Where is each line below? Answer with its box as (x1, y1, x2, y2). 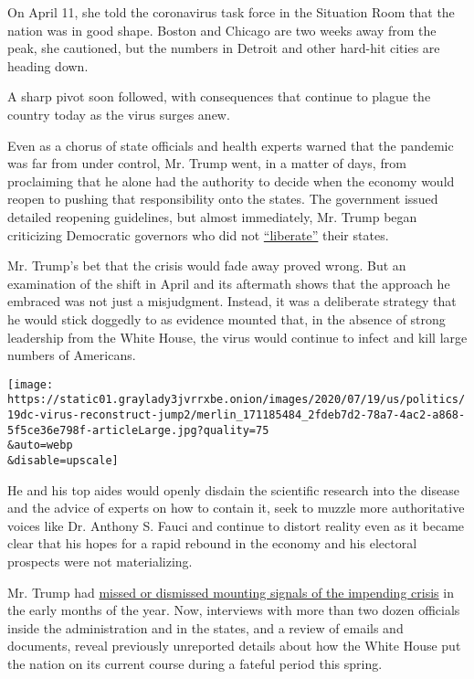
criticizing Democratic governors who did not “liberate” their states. (7, 225, 389, 244)
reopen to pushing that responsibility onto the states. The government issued (7, 189, 438, 208)
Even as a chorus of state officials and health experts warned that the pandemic (7, 135, 454, 154)
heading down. (7, 56, 89, 75)
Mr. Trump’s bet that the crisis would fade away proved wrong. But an (7, 256, 406, 275)
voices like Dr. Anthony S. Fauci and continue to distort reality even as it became (7, 515, 465, 535)
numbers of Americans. (7, 345, 136, 365)
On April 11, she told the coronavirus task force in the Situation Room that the (7, 3, 455, 21)
